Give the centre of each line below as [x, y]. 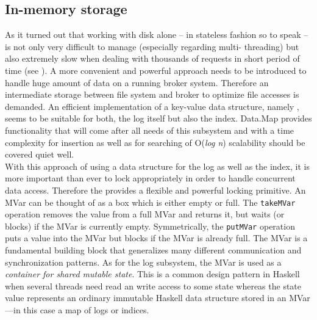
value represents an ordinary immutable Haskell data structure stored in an [146, 298]
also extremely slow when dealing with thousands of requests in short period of [152, 58]
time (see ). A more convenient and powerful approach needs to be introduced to [156, 70]
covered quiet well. [40, 154]
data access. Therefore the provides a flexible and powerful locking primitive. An [155, 190]
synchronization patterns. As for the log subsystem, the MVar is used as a [143, 262]
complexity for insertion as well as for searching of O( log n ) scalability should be [155, 142]
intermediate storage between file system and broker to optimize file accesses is [152, 94]
